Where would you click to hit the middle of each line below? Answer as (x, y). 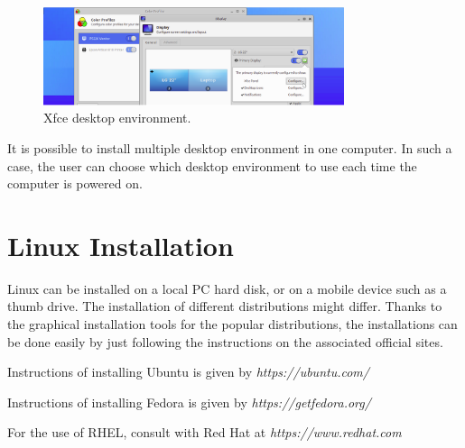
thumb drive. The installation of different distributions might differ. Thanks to (225, 306)
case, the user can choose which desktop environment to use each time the (212, 165)
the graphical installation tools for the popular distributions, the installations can (232, 324)
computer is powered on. (75, 183)
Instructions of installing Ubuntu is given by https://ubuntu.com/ (188, 372)
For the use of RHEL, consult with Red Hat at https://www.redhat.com (205, 432)
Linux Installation (121, 245)
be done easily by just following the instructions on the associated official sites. (225, 341)
